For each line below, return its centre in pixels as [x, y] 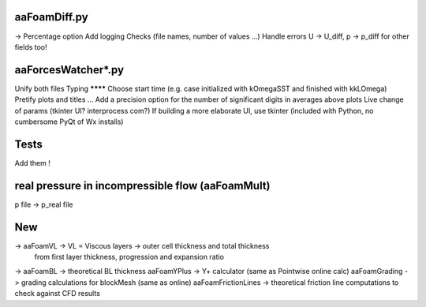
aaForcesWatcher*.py [69, 70]
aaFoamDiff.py [51, 17]
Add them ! [32, 163]
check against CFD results [57, 294]
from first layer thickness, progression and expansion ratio [129, 257]
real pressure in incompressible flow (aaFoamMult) [142, 185]
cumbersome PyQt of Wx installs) [69, 122]
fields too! [31, 47]
